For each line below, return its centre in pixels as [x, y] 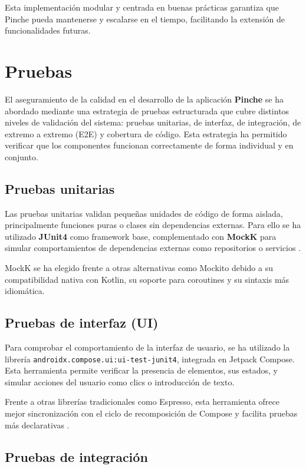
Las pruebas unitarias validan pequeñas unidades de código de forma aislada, [144, 213]
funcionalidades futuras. [48, 30]
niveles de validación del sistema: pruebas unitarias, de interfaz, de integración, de [153, 122]
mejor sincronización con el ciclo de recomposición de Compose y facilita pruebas [151, 413]
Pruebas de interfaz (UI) [82, 323]
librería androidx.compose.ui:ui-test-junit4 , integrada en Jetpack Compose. [150, 359]
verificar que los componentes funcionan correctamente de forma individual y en [149, 145]
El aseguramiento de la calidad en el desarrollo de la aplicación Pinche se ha [144, 99]
